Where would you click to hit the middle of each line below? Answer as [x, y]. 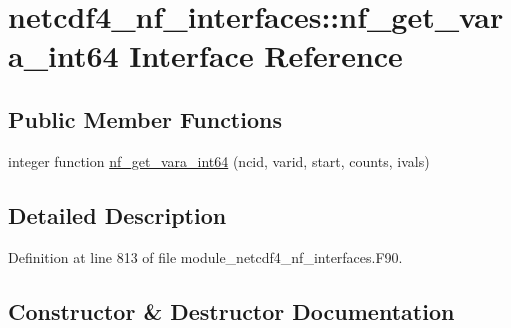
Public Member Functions [145, 118]
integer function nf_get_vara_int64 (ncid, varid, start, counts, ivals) [219, 160]
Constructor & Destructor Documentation [231, 310]
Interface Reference [266, 55]
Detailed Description [117, 214]
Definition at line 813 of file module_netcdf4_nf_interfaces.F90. [205, 256]
